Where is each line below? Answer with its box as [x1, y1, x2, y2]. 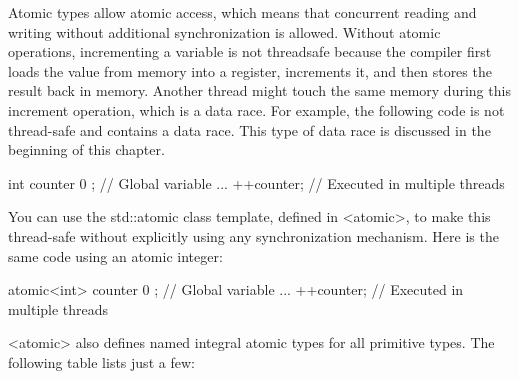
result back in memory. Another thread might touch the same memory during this [8, 80, 511, 101]
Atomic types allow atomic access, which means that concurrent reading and [8, 2, 477, 22]
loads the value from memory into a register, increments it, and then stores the [8, 60, 492, 81]
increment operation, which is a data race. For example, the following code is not [8, 99, 505, 120]
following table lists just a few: [8, 351, 195, 372]
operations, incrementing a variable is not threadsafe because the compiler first [8, 41, 492, 62]
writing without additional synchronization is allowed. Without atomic [8, 21, 441, 42]
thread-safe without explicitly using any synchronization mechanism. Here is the [8, 225, 499, 246]
